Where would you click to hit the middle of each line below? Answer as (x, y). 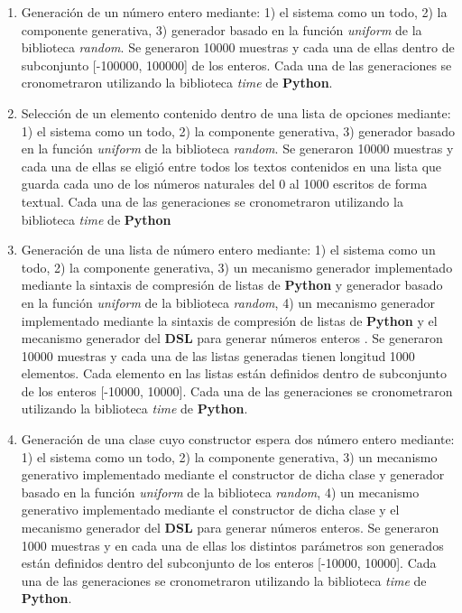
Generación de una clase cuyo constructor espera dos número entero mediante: (238, 439)
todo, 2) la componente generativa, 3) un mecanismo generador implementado (237, 267)
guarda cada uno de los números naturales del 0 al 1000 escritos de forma (224, 184)
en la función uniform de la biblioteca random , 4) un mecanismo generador (228, 302)
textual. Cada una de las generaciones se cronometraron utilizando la (212, 201)
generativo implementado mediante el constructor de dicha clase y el (210, 510)
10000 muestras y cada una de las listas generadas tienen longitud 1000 (218, 355)
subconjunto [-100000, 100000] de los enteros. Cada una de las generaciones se (236, 65)
